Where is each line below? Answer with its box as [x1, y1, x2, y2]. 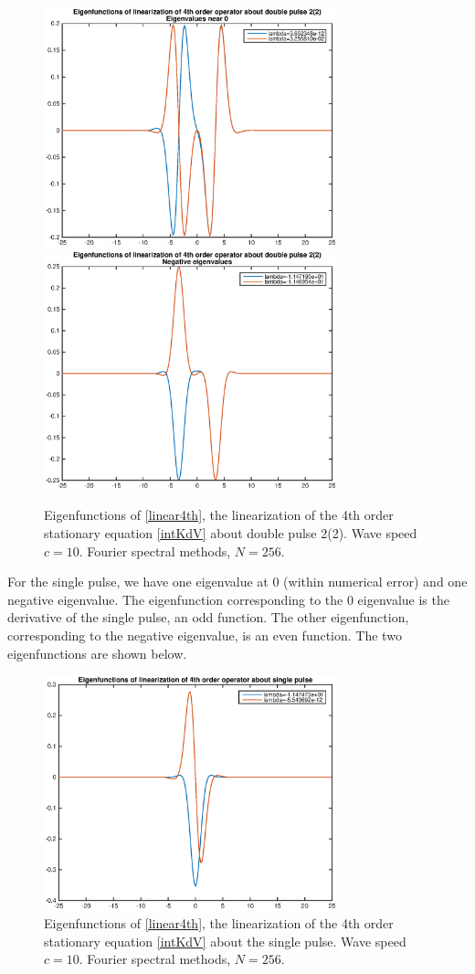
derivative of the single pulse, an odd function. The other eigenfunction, [7, 608, 409, 627]
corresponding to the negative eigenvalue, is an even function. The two [7, 626, 402, 645]
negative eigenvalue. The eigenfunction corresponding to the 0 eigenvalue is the [7, 589, 449, 609]
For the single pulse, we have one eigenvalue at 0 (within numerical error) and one [7, 572, 468, 591]
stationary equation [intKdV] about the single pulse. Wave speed [44, 931, 406, 950]
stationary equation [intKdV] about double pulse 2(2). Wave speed [44, 524, 417, 543]
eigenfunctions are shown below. [7, 643, 187, 662]
